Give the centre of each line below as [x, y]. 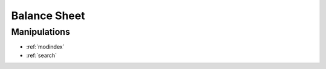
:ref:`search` [42, 55]
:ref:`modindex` [45, 47]
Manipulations [41, 32]
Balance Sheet [48, 16]
